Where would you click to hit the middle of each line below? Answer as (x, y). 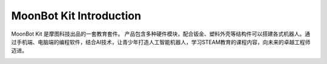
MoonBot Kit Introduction (76, 16)
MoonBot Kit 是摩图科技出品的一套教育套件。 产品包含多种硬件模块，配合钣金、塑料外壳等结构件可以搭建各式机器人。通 (161, 34)
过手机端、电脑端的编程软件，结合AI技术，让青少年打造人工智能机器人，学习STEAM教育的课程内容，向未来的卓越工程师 (161, 42)
